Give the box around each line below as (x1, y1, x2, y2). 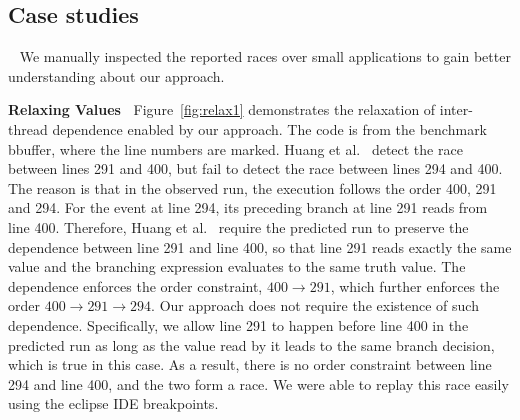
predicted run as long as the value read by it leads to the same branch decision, (8, 334, 495, 355)
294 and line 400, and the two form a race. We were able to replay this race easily (8, 373, 509, 394)
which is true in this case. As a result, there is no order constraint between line (8, 354, 492, 375)
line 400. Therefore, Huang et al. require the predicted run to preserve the (8, 216, 469, 237)
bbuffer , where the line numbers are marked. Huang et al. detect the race (8, 138, 463, 159)
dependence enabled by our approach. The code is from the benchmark (52, 118, 488, 139)
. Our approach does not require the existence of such (151, 295, 479, 316)
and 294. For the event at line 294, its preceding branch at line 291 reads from (8, 197, 488, 218)
